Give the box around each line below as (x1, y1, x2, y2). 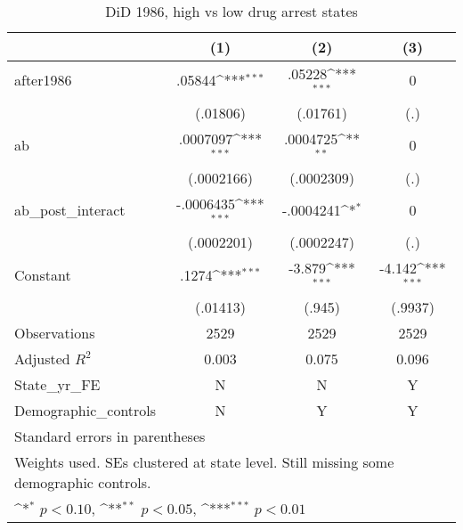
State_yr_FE (14, 374, 101, 395)
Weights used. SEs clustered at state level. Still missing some (14, 452, 394, 473)
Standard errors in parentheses (14, 426, 206, 447)
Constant (14, 264, 71, 285)
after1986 (14, 69, 72, 91)
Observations (14, 322, 95, 344)
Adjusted (14, 348, 70, 370)
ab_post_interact (14, 199, 126, 220)
